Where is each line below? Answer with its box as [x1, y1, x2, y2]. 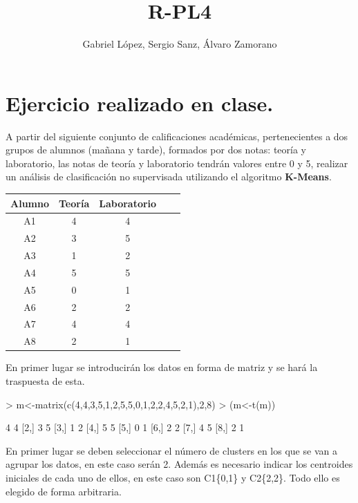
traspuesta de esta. [6, 373, 85, 388]
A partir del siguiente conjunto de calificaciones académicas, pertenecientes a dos [6, 129, 348, 143]
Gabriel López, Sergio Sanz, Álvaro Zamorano [82, 37, 277, 51]
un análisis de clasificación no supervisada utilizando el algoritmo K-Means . [6, 169, 332, 184]
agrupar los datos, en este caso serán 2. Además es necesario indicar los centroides [6, 457, 353, 471]
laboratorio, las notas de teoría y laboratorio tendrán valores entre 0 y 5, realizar [6, 155, 348, 170]
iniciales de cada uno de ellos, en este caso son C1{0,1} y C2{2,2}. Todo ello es [6, 470, 340, 484]
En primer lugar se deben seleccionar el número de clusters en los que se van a [6, 443, 337, 457]
